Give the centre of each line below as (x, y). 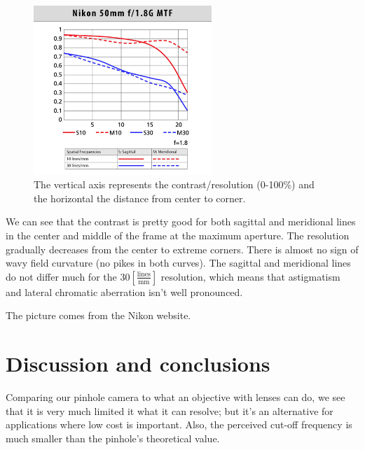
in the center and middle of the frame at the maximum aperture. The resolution (178, 235)
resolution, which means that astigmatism (250, 276)
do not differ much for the (61, 276)
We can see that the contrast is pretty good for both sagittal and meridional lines (181, 222)
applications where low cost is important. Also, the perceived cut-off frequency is (179, 424)
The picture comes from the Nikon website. (98, 315)
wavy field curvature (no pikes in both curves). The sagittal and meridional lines (178, 263)
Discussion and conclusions (138, 364)
